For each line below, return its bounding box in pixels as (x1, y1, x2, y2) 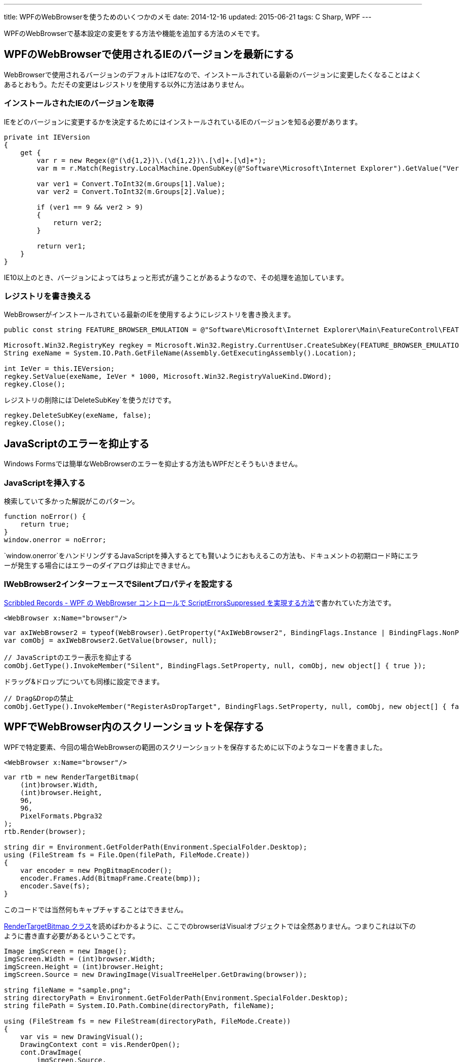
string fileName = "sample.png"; (4, 986, 131, 994)
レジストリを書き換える (4, 291, 91, 301)
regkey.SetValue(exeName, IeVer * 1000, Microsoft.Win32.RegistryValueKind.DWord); (4, 372, 332, 381)
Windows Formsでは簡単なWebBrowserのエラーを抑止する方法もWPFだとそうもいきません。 (4, 460, 302, 468)
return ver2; (53, 218, 103, 227)
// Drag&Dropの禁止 (4, 694, 74, 702)
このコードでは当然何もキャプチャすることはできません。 (4, 905, 188, 914)
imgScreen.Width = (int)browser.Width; (4, 955, 156, 963)
